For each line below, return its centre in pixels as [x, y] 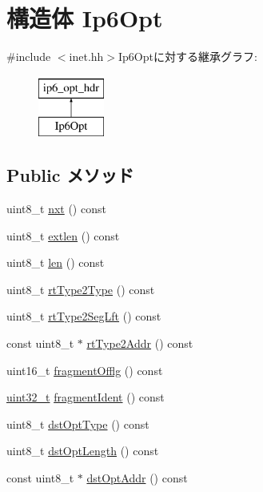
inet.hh [86, 56]
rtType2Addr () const [140, 343]
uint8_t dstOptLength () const [83, 451]
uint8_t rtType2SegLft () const [84, 316]
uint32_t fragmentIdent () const [86, 397]
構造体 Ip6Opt [85, 18]
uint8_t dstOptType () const [78, 423]
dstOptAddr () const [137, 478]
